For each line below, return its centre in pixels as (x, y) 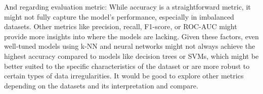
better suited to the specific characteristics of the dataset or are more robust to (127, 66)
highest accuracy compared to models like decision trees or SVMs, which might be (131, 56)
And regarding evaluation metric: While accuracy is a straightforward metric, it (127, 7)
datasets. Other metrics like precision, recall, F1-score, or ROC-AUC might (121, 26)
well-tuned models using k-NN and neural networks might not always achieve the (130, 46)
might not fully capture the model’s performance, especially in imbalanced (119, 16)
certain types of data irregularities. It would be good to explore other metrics (124, 76)
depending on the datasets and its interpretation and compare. (101, 85)
